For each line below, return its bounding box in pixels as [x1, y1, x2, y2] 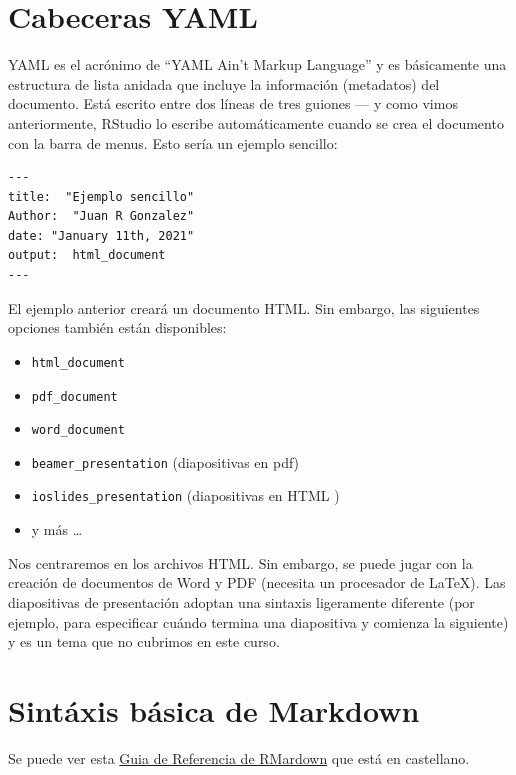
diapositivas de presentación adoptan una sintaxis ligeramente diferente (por [8, 591, 475, 612]
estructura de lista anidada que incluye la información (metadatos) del [8, 73, 440, 94]
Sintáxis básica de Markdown [8, 689, 420, 730]
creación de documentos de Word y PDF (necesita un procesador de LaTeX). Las [8, 572, 506, 593]
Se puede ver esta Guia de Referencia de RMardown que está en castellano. [8, 747, 470, 768]
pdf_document [31, 389, 118, 404]
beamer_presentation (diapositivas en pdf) [31, 451, 300, 472]
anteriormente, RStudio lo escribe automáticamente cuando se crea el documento [8, 112, 504, 133]
